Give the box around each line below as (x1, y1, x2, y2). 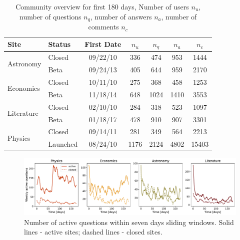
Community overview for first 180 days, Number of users (15, 1, 189, 11)
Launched (48, 139, 78, 149)
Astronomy (7, 58, 41, 68)
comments (88, 21, 119, 32)
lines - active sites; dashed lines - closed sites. (24, 227, 162, 237)
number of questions (19, 11, 81, 21)
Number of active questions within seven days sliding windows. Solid (24, 217, 234, 227)
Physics (7, 132, 30, 143)
